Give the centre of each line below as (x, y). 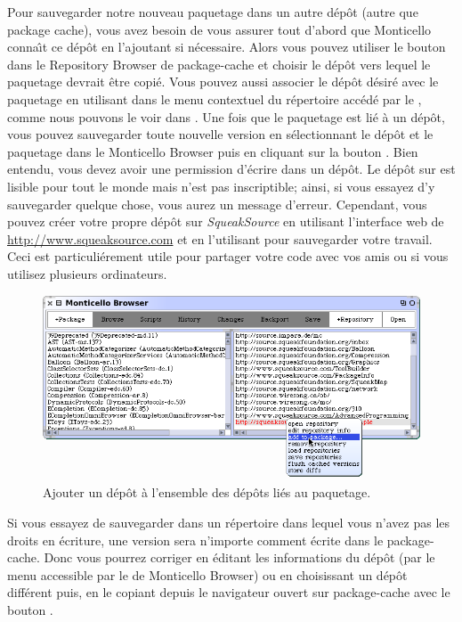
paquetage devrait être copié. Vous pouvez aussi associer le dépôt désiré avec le (223, 82)
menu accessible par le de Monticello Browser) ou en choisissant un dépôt (207, 574)
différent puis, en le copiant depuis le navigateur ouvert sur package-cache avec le (229, 592)
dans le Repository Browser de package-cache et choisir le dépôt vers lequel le (219, 64)
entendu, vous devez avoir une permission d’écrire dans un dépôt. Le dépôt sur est (231, 169)
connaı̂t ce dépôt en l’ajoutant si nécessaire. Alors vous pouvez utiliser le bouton (227, 47)
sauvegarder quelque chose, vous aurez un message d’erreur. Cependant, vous (217, 204)
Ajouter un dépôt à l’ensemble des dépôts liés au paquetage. (207, 492)
